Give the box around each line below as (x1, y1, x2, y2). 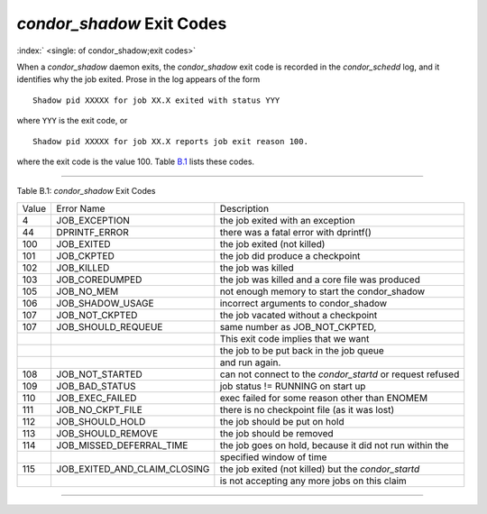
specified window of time (219, 451, 327, 464)
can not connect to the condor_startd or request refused (219, 368, 460, 381)
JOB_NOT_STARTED (56, 368, 143, 381)
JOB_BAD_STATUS (56, 380, 136, 392)
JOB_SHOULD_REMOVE (56, 427, 159, 439)
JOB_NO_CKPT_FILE (56, 403, 143, 416)
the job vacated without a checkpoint (219, 308, 378, 321)
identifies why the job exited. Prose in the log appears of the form (16, 74, 261, 85)
